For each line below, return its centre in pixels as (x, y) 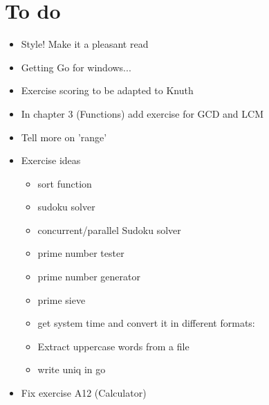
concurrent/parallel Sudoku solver (109, 229)
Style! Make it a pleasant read (85, 44)
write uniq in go (72, 369)
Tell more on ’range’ (64, 137)
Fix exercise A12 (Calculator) (84, 393)
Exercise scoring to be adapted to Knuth (107, 90)
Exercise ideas (51, 160)
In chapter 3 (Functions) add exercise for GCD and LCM (142, 113)
